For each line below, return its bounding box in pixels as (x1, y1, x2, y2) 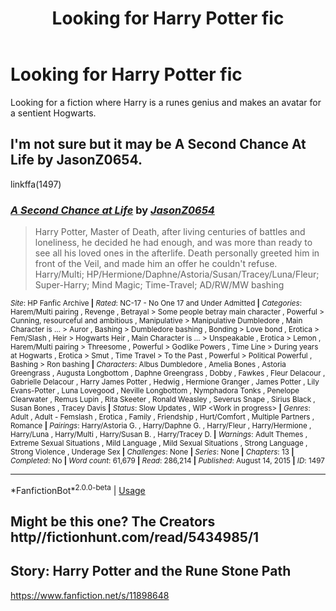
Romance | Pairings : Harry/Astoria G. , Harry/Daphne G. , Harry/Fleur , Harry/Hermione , (10, 421, 312, 431)
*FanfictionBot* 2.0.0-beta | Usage (10, 483, 146, 496)
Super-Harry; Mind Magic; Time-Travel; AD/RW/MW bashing (34, 279, 285, 291)
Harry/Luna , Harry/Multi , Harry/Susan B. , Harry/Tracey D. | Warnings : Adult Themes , (10, 430, 308, 440)
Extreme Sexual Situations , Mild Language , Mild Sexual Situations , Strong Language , (10, 438, 308, 449)
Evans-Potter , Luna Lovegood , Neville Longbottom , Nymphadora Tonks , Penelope (10, 386, 300, 396)
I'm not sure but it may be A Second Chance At (10, 136, 307, 153)
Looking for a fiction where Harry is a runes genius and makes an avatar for (10, 96, 322, 108)
